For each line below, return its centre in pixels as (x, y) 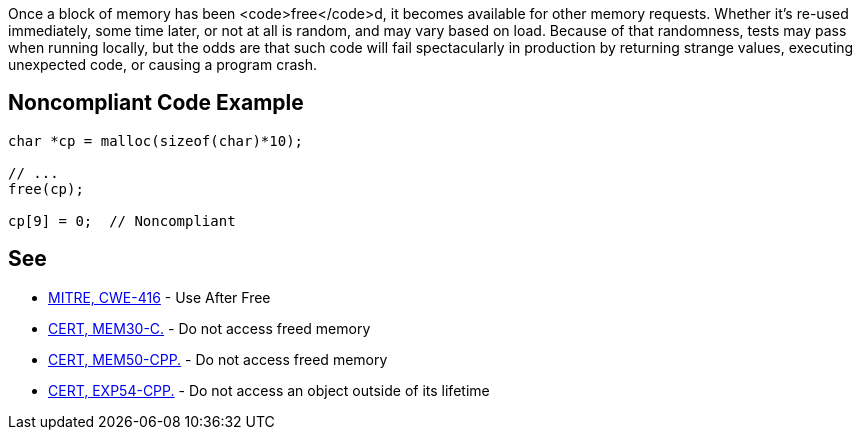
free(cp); (46, 188)
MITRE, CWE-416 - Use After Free (159, 297)
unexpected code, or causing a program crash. (162, 64)
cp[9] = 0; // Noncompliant (122, 220)
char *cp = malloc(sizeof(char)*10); (156, 140)
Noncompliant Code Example (156, 103)
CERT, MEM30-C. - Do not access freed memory (209, 328)
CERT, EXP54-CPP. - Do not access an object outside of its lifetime (269, 390)
